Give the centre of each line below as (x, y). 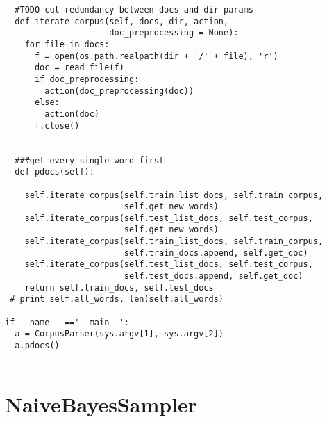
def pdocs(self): (54, 172)
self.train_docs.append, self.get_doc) (216, 253)
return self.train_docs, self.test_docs (119, 287)
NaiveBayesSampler (101, 404)
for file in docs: (67, 44)
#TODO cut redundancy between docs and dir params (134, 10)
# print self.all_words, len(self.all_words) (117, 299)
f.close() (57, 125)
